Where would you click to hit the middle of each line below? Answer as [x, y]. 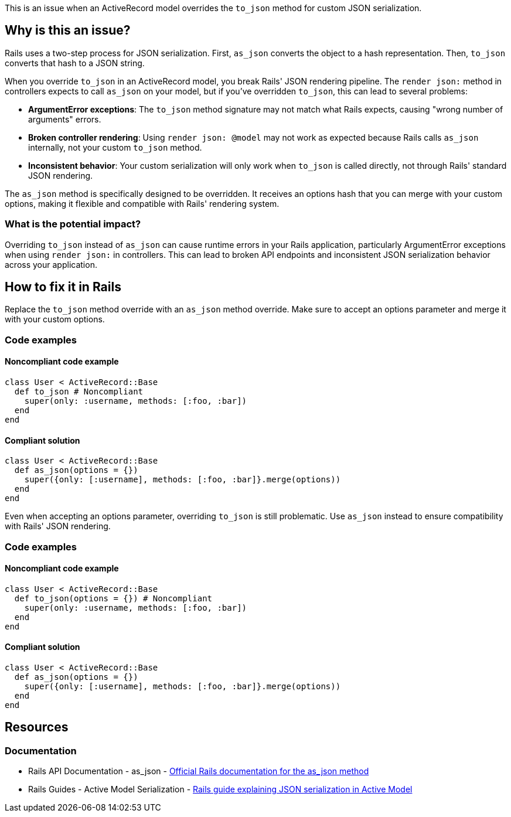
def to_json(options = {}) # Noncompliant [113, 598]
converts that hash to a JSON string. [75, 63]
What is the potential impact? [73, 224]
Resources [37, 727]
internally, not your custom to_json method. [115, 147]
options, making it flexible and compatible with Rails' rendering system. [142, 203]
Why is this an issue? [68, 30]
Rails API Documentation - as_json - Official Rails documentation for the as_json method [199, 771]
